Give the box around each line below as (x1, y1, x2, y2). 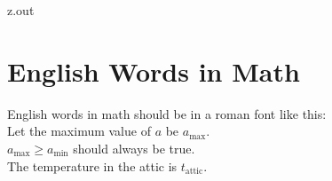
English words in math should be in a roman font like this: (7, 104, 327, 122)
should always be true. (73, 138, 195, 157)
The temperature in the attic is (7, 156, 178, 175)
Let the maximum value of (7, 122, 151, 140)
